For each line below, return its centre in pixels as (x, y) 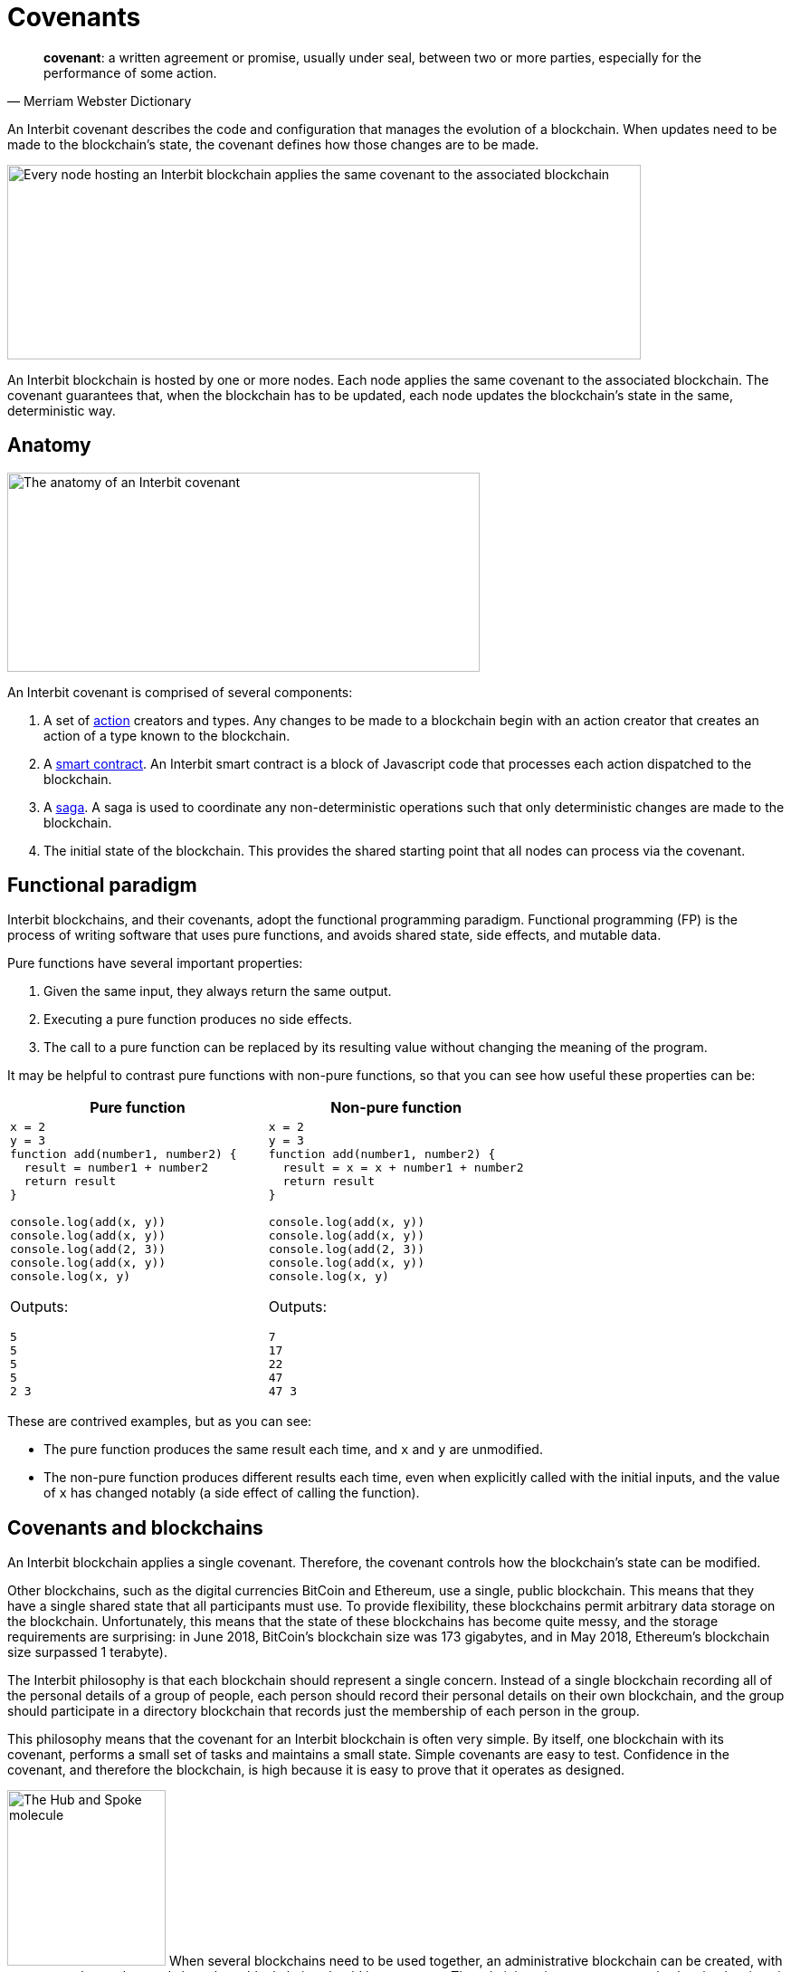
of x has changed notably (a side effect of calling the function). (232, 1493)
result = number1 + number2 (116, 1168)
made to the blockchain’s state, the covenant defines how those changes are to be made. (273, 144)
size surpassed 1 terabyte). (87, 1652)
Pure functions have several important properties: (155, 963)
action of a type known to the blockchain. (167, 735)
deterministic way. (62, 410)
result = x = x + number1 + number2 (403, 1168)
